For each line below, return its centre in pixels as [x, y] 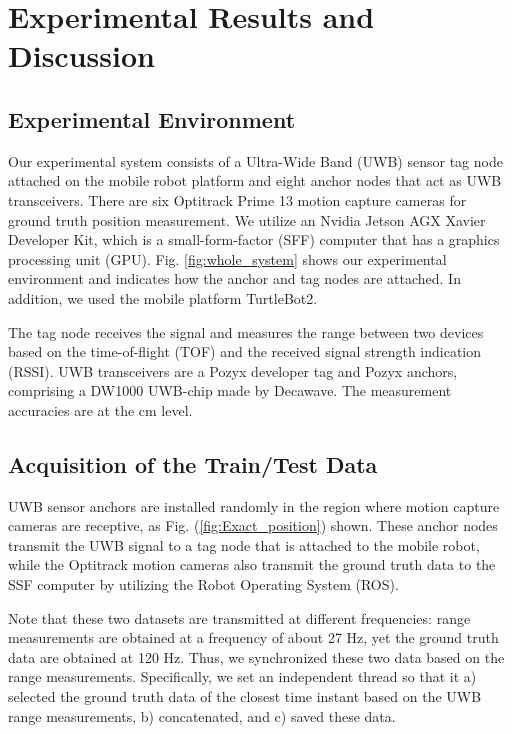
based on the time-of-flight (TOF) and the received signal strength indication [245, 351]
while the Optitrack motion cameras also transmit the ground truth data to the [252, 564]
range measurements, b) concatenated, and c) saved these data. [202, 715]
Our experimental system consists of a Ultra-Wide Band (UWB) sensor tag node [255, 160]
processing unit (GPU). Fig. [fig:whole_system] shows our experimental [227, 258]
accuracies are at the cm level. [100, 409]
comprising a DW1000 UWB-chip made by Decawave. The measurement [230, 390]
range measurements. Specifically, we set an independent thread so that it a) [242, 676]
